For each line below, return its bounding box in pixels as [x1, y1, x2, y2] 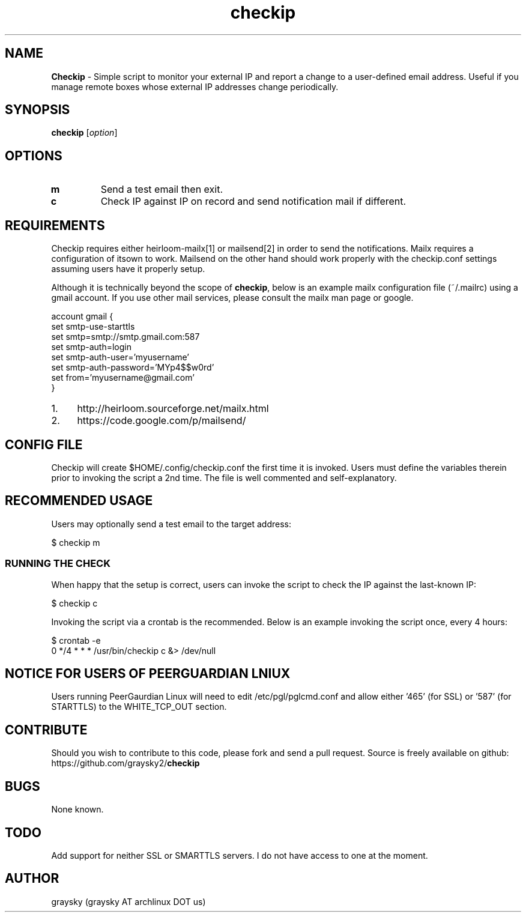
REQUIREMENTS [5, 217, 105, 233]
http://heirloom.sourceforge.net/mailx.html [77, 402, 269, 415]
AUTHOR [5, 871, 59, 886]
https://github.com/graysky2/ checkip [51, 758, 200, 769]
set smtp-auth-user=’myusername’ [51, 352, 189, 363]
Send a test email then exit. [100, 183, 223, 196]
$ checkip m [51, 537, 100, 548]
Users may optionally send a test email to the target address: [51, 518, 292, 529]
